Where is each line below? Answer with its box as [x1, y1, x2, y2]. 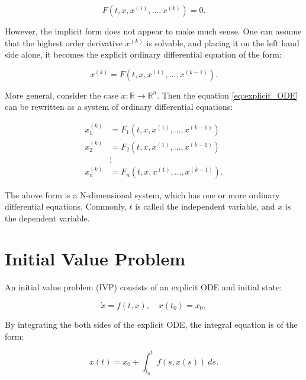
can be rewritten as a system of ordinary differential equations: [5, 100, 233, 113]
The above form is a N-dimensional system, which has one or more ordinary [5, 188, 280, 201]
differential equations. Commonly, [5, 200, 127, 213]
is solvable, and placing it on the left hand [146, 36, 299, 49]
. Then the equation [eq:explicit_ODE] [157, 88, 298, 101]
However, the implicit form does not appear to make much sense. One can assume [5, 25, 302, 37]
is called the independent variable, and [135, 200, 275, 213]
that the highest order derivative [5, 36, 123, 49]
